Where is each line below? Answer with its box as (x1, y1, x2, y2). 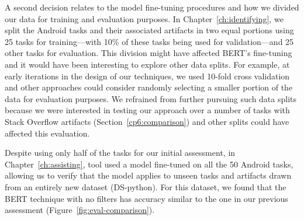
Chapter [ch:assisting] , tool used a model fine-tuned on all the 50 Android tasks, (5, 158, 293, 170)
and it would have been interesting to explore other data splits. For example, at (5, 58, 290, 70)
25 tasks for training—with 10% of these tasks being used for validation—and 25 (5, 35, 294, 47)
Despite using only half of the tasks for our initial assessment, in (5, 146, 236, 159)
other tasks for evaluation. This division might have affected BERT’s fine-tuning (5, 47, 292, 59)
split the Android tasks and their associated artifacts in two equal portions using (5, 24, 294, 36)
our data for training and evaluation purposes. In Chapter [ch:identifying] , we (5, 12, 284, 25)
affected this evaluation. (5, 127, 90, 139)
